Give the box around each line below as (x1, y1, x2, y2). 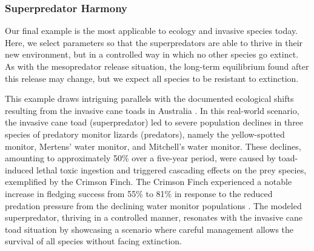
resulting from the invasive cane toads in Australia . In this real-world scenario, (5, 104, 299, 116)
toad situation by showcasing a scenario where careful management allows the (5, 223, 294, 235)
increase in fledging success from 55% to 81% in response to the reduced (5, 187, 273, 199)
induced (5, 163, 34, 176)
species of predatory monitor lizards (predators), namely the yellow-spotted (5, 127, 285, 140)
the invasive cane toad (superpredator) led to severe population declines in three (5, 116, 304, 129)
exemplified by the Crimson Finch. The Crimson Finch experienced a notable (5, 175, 292, 188)
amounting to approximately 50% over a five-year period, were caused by (5, 152, 276, 164)
